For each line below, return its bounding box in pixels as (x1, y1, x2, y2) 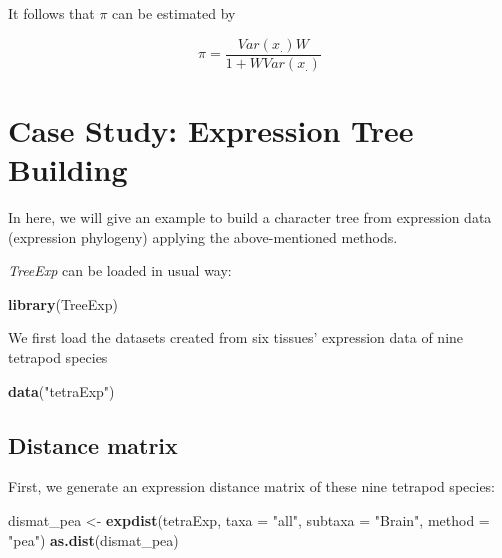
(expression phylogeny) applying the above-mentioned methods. (8, 226, 398, 247)
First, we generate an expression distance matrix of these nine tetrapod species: (8, 476, 496, 497)
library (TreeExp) (8, 293, 118, 314)
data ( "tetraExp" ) (8, 380, 115, 401)
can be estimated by (112, 3, 236, 23)
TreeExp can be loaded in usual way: (8, 260, 232, 281)
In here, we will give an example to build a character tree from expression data (8, 206, 492, 227)
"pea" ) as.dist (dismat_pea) (8, 529, 179, 550)
